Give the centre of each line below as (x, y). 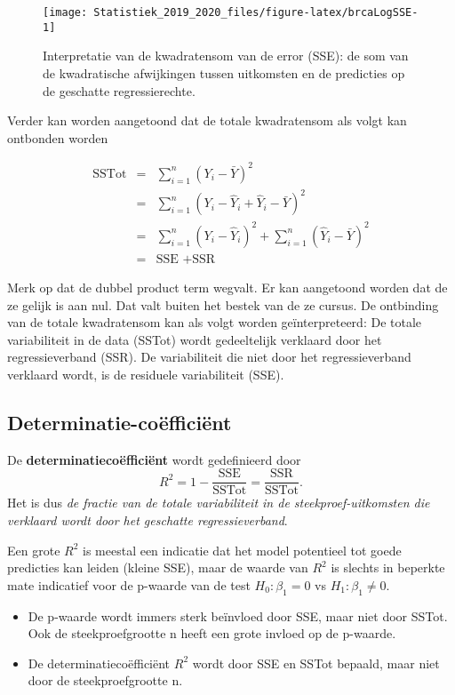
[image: (65, 12)
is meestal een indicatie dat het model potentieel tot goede (242, 550)
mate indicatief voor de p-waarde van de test (129, 584)
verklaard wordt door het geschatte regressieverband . (148, 519)
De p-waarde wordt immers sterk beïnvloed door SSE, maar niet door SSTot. (238, 615)
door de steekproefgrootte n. (105, 680)
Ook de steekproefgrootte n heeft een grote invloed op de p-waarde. (212, 633)
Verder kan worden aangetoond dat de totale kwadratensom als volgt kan (207, 120)
